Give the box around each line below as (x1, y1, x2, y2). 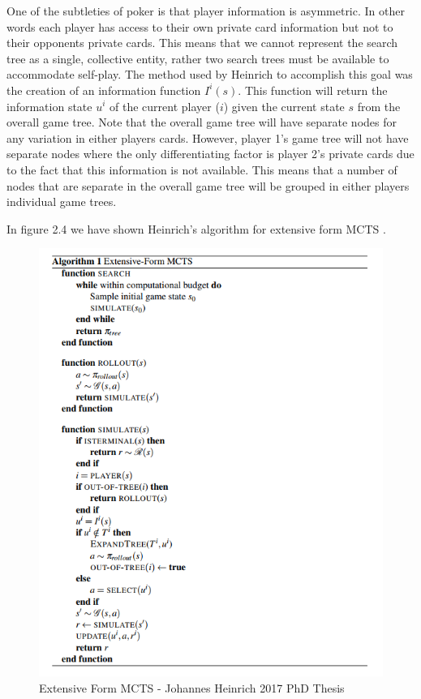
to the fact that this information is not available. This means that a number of (6, 161, 397, 178)
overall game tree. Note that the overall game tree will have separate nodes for (6, 114, 397, 131)
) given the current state (223, 97, 345, 114)
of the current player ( (110, 97, 220, 114)
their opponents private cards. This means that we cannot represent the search (6, 34, 398, 51)
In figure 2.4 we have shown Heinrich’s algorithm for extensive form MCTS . (6, 220, 386, 237)
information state (6, 97, 92, 114)
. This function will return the (238, 81, 388, 98)
